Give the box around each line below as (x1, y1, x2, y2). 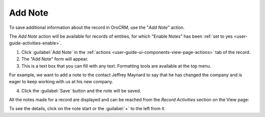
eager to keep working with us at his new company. (9, 79, 113, 85)
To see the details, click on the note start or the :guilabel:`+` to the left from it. (9, 106, 166, 112)
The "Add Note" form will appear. (21, 56, 88, 62)
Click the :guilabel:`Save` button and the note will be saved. (21, 88, 141, 94)
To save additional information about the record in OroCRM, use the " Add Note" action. (9, 24, 185, 30)
